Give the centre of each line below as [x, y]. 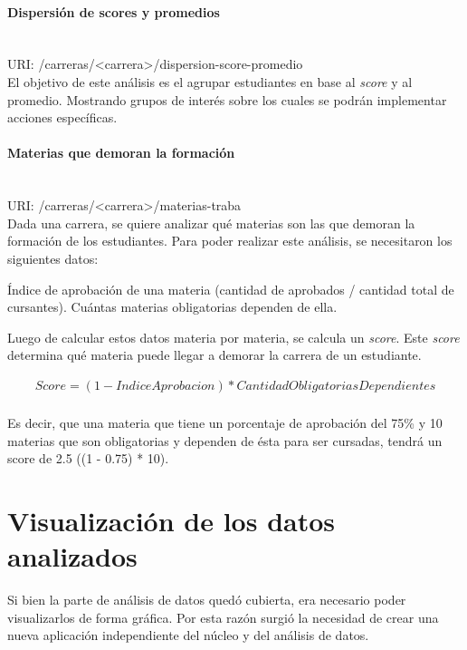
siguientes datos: [53, 258]
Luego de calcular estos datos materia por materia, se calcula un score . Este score [233, 337]
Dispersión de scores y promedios [114, 11]
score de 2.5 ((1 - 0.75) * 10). [88, 458]
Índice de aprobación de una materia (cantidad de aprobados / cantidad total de [231, 289]
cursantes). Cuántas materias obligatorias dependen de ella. [172, 307]
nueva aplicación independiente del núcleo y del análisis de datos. [188, 635]
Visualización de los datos [172, 520]
